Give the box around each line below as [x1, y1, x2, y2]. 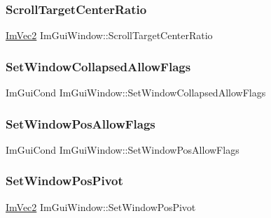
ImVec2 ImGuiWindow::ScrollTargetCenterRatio [6, 28, 213, 43]
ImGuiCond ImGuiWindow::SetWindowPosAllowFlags [6, 142, 239, 157]
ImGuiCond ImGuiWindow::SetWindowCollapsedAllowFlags [6, 85, 266, 100]
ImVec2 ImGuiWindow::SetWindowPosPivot [6, 199, 196, 214]
